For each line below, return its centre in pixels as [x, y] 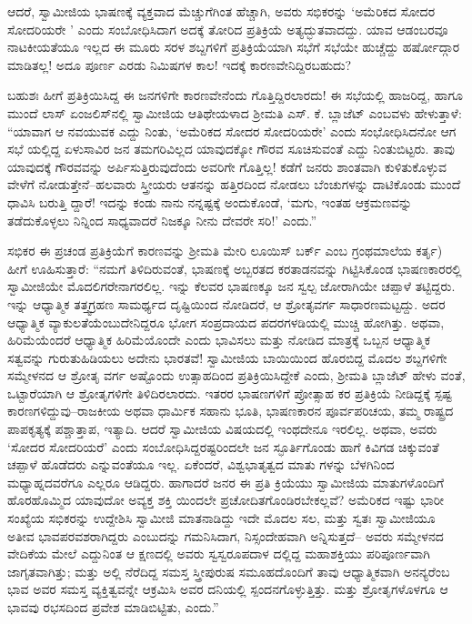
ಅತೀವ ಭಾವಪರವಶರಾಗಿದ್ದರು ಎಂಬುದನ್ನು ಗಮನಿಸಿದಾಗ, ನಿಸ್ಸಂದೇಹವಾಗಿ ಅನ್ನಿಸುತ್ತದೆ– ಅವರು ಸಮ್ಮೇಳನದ [226, 535]
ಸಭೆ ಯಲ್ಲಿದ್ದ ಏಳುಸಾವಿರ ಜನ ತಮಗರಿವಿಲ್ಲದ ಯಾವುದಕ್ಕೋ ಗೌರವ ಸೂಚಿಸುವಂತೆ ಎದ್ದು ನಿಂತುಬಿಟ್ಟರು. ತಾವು [231, 149]
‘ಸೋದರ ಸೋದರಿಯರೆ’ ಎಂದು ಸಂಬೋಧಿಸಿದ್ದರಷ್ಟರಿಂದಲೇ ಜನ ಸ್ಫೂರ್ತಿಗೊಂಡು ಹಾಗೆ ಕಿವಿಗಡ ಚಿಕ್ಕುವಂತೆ [223, 446]
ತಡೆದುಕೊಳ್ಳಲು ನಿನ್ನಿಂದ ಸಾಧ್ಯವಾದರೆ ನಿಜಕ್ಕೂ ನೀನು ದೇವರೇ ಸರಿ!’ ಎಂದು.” [162, 220]
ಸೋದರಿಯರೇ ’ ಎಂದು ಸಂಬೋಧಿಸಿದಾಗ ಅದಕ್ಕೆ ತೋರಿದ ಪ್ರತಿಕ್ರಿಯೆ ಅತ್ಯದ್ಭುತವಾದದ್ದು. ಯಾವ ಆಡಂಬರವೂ [228, 29]
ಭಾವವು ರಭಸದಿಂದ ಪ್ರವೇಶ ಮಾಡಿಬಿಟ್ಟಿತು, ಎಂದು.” [113, 607]
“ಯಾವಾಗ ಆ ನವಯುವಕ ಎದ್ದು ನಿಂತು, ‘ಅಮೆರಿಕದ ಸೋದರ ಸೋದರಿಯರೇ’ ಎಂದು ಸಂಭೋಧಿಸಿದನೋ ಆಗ [232, 131]
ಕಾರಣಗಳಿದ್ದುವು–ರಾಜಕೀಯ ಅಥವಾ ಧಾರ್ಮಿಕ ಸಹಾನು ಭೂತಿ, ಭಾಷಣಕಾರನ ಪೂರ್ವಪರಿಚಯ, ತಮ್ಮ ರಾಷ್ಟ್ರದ [231, 411]
